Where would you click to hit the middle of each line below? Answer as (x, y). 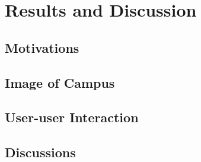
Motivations (42, 47)
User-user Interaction (72, 117)
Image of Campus (60, 82)
